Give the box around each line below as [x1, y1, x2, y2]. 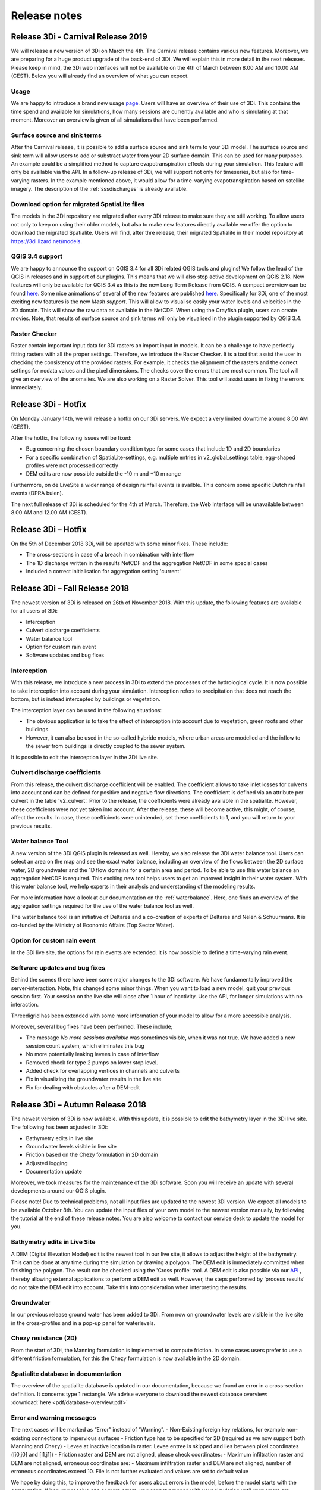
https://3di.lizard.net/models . [11, 237, 83, 244]
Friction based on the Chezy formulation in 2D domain [26, 1151, 159, 1159]
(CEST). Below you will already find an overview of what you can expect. [11, 72, 189, 80]
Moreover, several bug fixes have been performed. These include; [11, 1023, 173, 1030]
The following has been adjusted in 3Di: [11, 1123, 108, 1131]
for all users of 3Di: [11, 607, 58, 614]
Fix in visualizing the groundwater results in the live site [26, 1076, 162, 1083]
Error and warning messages [11, 1413, 96, 1421]
